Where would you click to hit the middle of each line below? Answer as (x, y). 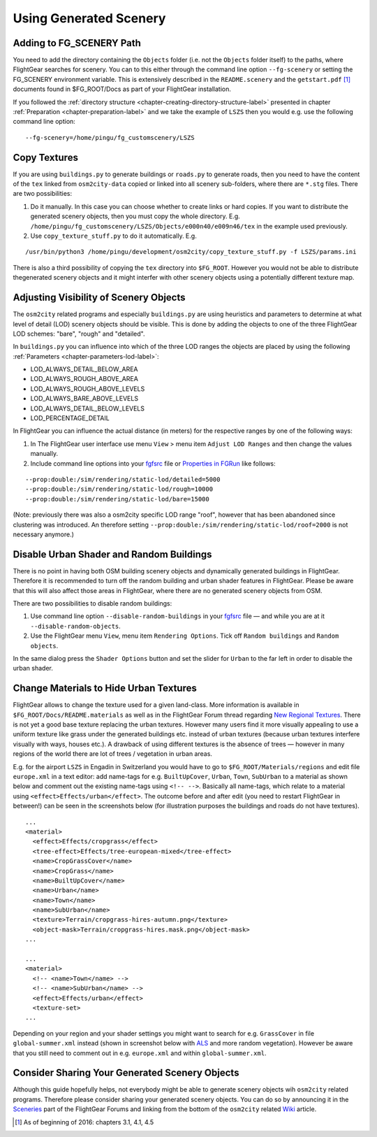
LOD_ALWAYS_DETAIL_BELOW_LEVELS (88, 408)
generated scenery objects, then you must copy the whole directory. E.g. (135, 216)
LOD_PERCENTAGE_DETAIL (70, 418)
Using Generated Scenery (89, 18)
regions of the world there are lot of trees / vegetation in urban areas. (113, 754)
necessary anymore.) (44, 534)
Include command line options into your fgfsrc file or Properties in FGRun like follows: (153, 463)
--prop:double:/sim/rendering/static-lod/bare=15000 (117, 499)
